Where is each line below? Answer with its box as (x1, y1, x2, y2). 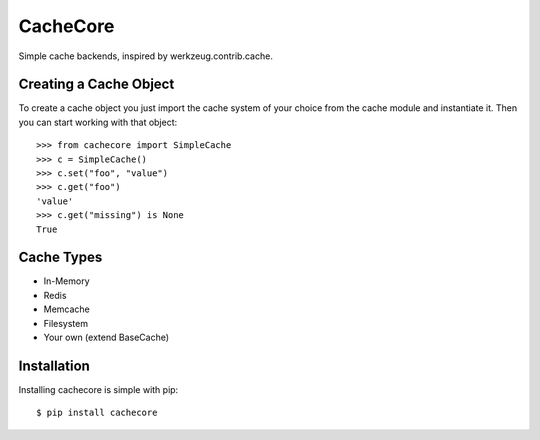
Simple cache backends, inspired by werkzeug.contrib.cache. (18, 50, 274, 62)
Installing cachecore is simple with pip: (18, 383, 179, 395)
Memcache (43, 303, 90, 315)
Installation (18, 357, 90, 374)
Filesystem (43, 317, 89, 329)
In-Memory (43, 275, 90, 287)
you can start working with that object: (18, 116, 178, 128)
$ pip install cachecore (36, 407, 158, 419)
